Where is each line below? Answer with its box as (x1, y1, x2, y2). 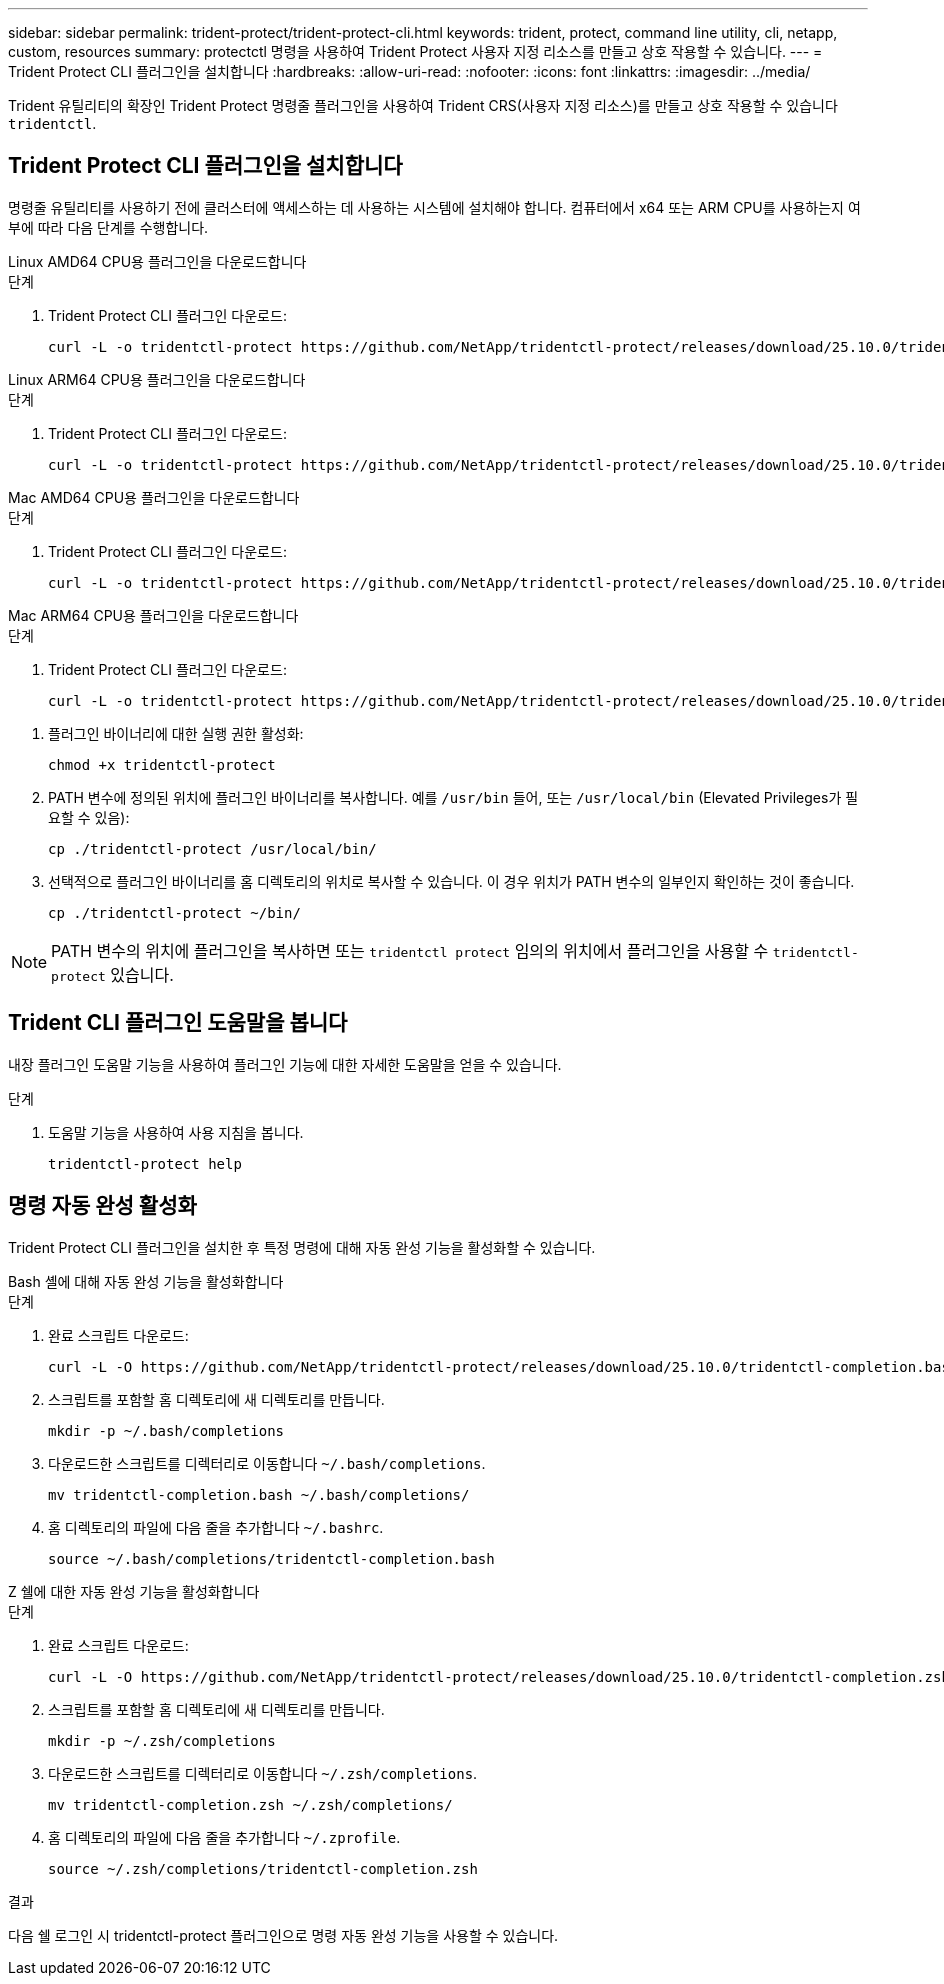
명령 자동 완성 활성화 (8, 1193, 197, 1219)
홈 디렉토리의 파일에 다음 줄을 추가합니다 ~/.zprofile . (48, 1828, 401, 1846)
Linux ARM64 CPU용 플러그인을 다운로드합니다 (8, 370, 306, 388)
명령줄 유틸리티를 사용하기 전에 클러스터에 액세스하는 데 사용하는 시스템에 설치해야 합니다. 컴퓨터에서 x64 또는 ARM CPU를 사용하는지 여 (8, 198, 861, 216)
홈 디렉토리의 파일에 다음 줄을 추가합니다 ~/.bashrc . (48, 1518, 384, 1536)
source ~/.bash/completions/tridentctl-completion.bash (48, 1550, 495, 1567)
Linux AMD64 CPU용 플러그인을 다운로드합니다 (8, 252, 307, 270)
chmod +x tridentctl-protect (48, 756, 276, 773)
